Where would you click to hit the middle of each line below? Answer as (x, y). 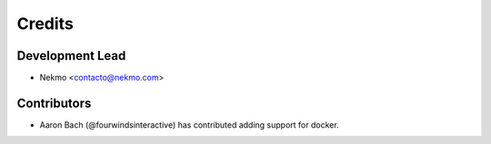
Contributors (54, 103)
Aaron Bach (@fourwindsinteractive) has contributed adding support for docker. (190, 125)
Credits (45, 24)
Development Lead (71, 56)
